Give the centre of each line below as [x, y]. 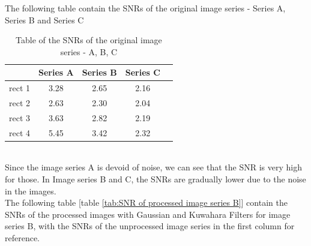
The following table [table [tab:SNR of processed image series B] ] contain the [146, 202]
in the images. [31, 190]
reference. [23, 238]
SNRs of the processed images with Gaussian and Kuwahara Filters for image [148, 214]
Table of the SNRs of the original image [89, 40]
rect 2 [20, 103]
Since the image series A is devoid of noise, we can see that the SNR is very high [153, 167]
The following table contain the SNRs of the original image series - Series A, [145, 8]
